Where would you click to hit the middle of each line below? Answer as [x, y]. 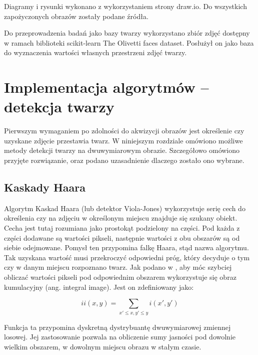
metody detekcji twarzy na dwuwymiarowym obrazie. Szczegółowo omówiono [122, 150]
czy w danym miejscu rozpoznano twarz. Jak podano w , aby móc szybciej [118, 267]
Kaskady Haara [45, 187]
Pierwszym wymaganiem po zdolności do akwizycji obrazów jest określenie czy [124, 131]
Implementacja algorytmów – [106, 87]
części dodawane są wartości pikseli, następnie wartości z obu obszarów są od [122, 237]
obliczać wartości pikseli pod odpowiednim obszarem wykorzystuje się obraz [120, 277]
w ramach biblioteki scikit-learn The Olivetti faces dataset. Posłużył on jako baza [129, 42]
